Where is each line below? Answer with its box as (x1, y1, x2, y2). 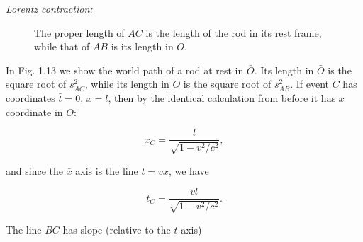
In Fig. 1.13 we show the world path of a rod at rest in (6, 62, 244, 77)
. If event (290, 76, 329, 91)
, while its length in (84, 76, 169, 91)
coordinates (6, 90, 55, 105)
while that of (34, 39, 90, 54)
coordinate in (6, 104, 63, 119)
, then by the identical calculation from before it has (108, 90, 336, 105)
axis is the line (75, 163, 138, 178)
